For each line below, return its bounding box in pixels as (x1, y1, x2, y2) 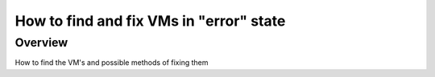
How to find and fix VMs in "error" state (14, 12, 286, 30)
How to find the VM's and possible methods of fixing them (14, 58, 209, 67)
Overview (14, 35, 68, 50)
